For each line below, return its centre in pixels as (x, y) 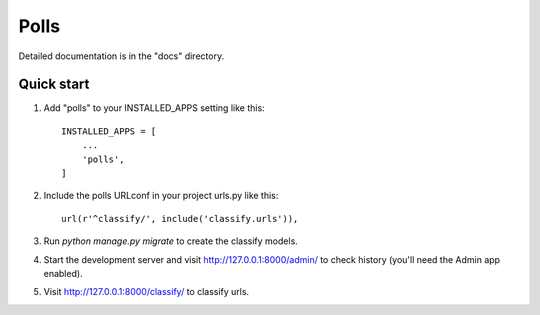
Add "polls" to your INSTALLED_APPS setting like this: (154, 108)
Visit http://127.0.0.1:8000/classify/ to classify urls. (146, 292)
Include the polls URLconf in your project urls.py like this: (161, 196)
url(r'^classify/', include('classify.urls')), (180, 218)
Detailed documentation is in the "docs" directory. (121, 56)
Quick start (54, 84)
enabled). (63, 273)
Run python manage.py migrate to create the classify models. (171, 241)
